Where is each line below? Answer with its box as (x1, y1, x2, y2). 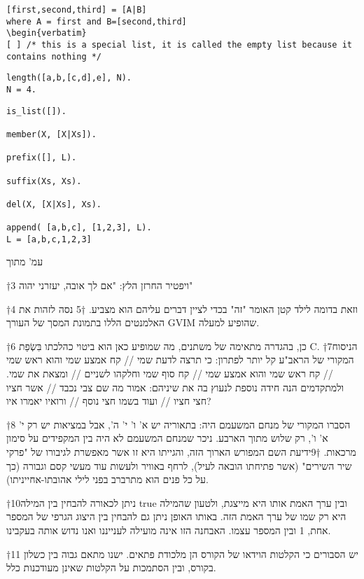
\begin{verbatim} (6, 28, 87, 39)
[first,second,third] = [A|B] (6, 5, 147, 15)
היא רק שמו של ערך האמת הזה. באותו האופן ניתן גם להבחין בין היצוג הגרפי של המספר (6, 509, 346, 524)
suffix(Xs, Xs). (6, 176, 82, 186)
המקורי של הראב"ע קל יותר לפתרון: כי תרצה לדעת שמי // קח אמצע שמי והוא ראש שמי (6, 352, 354, 367)
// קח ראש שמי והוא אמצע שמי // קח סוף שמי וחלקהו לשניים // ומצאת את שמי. (6, 366, 333, 381)
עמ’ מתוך (6, 254, 43, 269)
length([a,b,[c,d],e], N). (6, 73, 132, 83)
